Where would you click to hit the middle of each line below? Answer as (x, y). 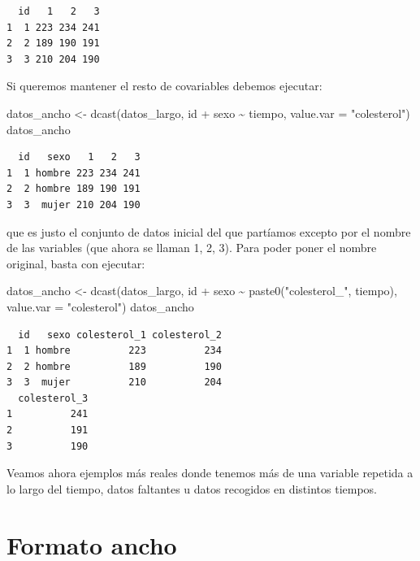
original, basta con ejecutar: (76, 263)
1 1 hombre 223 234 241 (74, 173)
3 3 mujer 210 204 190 (74, 204)
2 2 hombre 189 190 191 (74, 189)
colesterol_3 (53, 398)
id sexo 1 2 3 (79, 157)
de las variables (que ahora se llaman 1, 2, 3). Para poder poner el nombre (192, 248)
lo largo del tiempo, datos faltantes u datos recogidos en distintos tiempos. (192, 488)
